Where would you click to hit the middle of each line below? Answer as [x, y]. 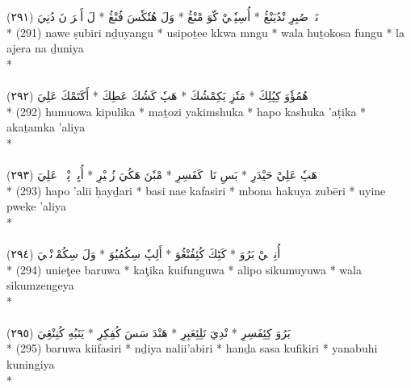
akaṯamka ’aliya [46, 127]
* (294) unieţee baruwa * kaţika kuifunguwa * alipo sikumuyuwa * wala [184, 269]
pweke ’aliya [36, 206]
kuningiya [31, 364]
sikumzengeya [40, 285]
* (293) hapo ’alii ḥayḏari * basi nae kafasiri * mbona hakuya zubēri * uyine [196, 190]
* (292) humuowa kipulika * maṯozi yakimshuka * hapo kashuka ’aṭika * [187, 111]
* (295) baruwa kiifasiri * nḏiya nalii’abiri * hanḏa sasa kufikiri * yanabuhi [192, 348]
